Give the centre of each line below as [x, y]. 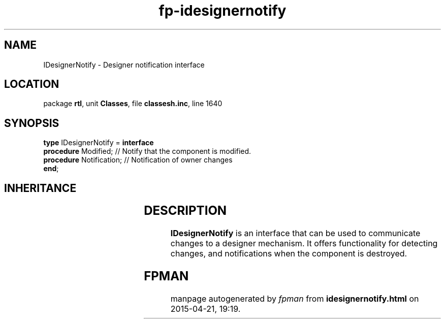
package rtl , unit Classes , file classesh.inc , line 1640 [133, 104]
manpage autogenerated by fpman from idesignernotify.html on [295, 298]
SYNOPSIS [32, 123]
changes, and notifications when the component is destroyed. [289, 254]
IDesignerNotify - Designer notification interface [124, 64]
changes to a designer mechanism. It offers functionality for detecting [304, 244]
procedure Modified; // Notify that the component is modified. [147, 151]
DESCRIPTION [185, 211]
